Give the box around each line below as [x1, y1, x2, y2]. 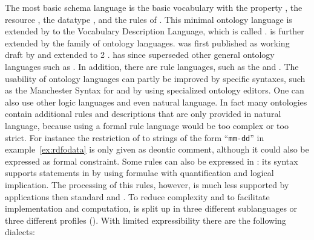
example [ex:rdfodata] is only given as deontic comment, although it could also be [5, 143, 309, 156]
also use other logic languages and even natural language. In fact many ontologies [5, 95, 307, 108]
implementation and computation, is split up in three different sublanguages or [5, 202, 298, 215]
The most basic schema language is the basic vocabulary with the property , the [5, 1, 303, 13]
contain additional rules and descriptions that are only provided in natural [5, 107, 281, 120]
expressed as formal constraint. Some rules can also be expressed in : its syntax [5, 154, 298, 167]
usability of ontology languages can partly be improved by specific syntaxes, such [5, 72, 306, 84]
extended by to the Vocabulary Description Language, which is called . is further [5, 25, 304, 37]
